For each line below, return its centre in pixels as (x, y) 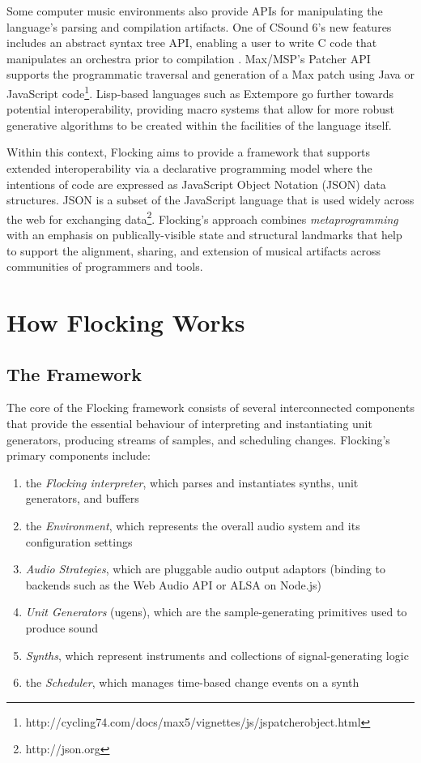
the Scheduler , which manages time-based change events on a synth (192, 682)
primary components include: (79, 455)
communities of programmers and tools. (105, 266)
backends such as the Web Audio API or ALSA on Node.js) (173, 584)
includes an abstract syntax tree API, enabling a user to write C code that (192, 43)
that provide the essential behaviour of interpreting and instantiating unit (189, 423)
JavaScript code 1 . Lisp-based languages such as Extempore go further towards (200, 92)
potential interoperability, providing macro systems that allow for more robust (200, 109)
